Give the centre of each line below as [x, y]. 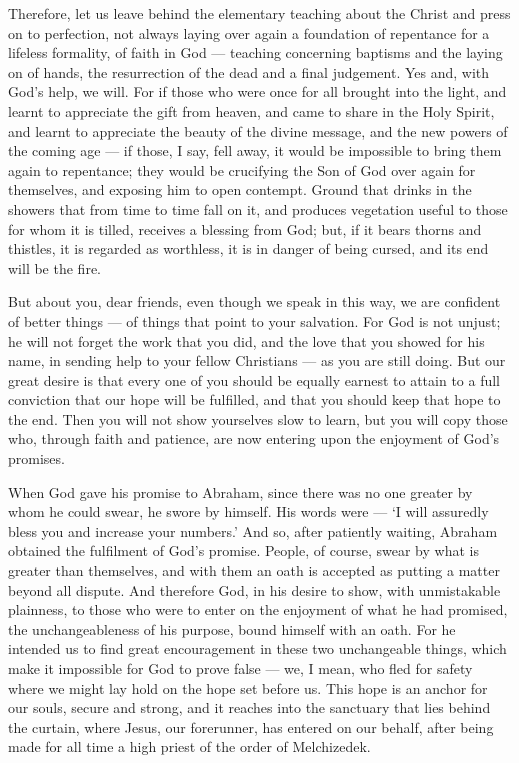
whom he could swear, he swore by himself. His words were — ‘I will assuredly [248, 511]
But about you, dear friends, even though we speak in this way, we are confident [254, 301]
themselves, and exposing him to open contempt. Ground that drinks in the [240, 189]
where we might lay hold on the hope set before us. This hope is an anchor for [248, 687]
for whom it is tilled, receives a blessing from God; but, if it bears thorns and [245, 228]
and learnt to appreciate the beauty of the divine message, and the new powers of [258, 130]
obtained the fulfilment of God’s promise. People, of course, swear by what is [243, 550]
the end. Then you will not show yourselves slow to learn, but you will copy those [258, 418]
